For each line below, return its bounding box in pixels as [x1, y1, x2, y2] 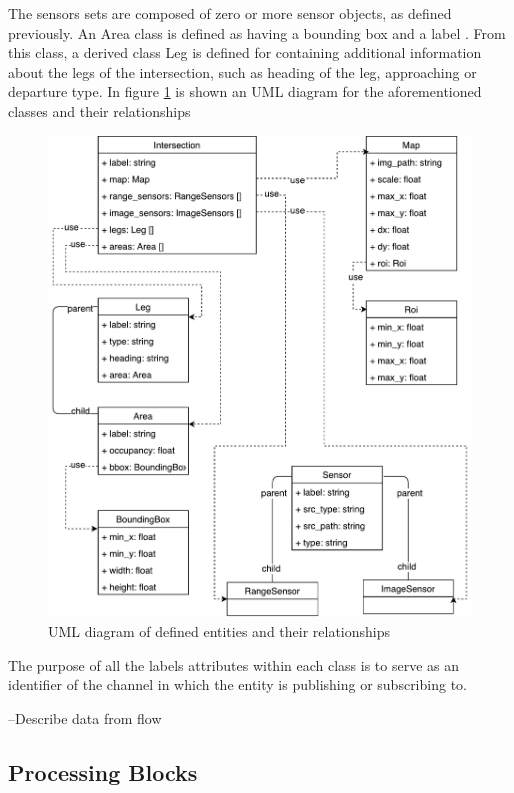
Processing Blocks [8, 756, 198, 787]
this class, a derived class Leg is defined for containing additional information [8, 42, 482, 63]
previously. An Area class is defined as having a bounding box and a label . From [8, 22, 506, 43]
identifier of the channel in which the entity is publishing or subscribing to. [8, 674, 467, 695]
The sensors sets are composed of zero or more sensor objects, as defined [8, 3, 452, 23]
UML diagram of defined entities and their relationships [48, 621, 391, 642]
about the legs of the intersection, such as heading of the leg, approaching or [8, 61, 477, 82]
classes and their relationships [8, 100, 191, 121]
